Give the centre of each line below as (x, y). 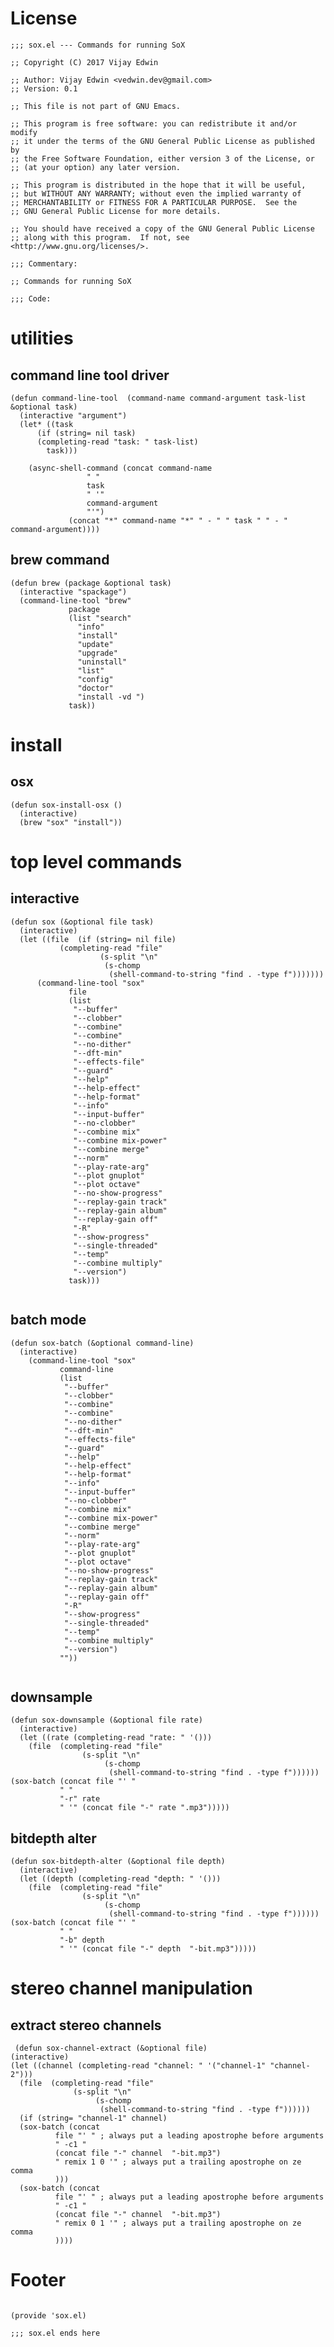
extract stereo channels (86, 2025)
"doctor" (95, 688)
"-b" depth (82, 1940)
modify (24, 132)
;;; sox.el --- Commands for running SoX (98, 45)
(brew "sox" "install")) (71, 822)
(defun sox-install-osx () (66, 805)
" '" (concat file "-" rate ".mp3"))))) (144, 1808)
